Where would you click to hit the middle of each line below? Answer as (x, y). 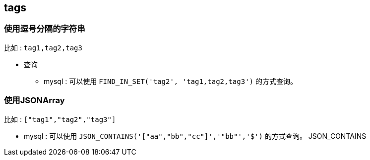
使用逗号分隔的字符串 (45, 29)
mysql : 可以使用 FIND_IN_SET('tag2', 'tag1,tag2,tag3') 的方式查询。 (170, 81)
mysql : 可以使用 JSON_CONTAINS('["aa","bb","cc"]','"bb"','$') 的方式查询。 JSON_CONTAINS (195, 136)
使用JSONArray (34, 100)
